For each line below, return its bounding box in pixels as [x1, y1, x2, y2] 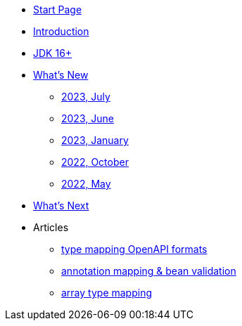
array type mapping [61, 287, 152, 299]
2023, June [61, 112, 114, 124]
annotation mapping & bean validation [61, 265, 236, 277]
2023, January [61, 134, 129, 146]
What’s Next [33, 200, 89, 211]
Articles [33, 221, 69, 233]
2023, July [61, 91, 110, 103]
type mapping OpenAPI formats [61, 243, 208, 255]
